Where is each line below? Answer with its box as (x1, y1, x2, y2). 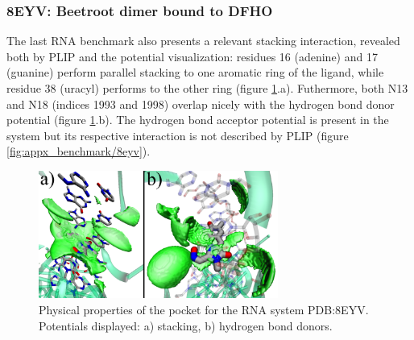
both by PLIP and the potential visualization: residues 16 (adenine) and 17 (6, 48, 378, 64)
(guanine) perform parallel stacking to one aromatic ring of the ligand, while (6, 64, 384, 81)
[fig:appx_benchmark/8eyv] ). (6, 143, 151, 160)
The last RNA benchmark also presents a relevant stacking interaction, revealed (6, 32, 400, 49)
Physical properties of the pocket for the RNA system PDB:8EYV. (39, 301, 369, 318)
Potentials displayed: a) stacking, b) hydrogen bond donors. (39, 317, 333, 334)
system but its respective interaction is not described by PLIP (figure (6, 126, 349, 143)
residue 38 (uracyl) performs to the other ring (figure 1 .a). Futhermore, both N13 (6, 80, 408, 96)
